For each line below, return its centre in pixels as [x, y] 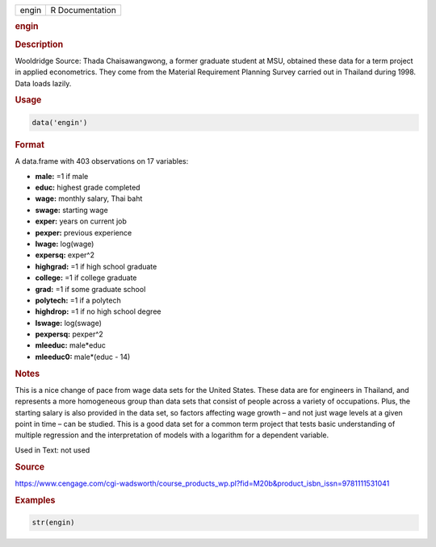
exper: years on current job [81, 221]
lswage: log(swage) [69, 323]
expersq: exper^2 [65, 255]
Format [29, 144]
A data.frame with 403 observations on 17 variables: [102, 161]
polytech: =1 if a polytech [78, 300]
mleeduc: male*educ [71, 345]
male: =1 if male [62, 176]
